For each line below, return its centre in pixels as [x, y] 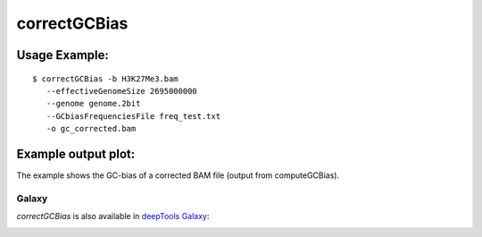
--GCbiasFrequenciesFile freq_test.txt [133, 116]
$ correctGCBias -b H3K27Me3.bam [105, 79]
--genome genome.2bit [93, 104]
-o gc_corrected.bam [91, 129]
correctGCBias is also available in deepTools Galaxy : [113, 216]
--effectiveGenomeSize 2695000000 [122, 91]
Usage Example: [62, 55]
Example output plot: [76, 153]
